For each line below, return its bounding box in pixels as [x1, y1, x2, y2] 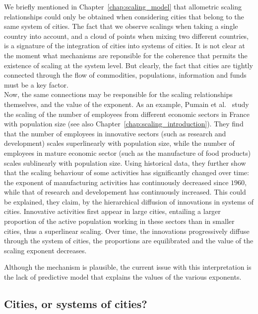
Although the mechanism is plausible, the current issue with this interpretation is [4, 262, 252, 272]
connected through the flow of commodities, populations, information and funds [4, 70, 247, 80]
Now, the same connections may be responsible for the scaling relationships [4, 89, 233, 100]
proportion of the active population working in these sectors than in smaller [4, 216, 235, 226]
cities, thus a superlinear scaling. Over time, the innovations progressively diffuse [4, 225, 250, 236]
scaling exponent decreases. [4, 245, 87, 255]
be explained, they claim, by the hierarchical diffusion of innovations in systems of [4, 196, 254, 207]
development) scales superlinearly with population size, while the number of [4, 138, 235, 148]
